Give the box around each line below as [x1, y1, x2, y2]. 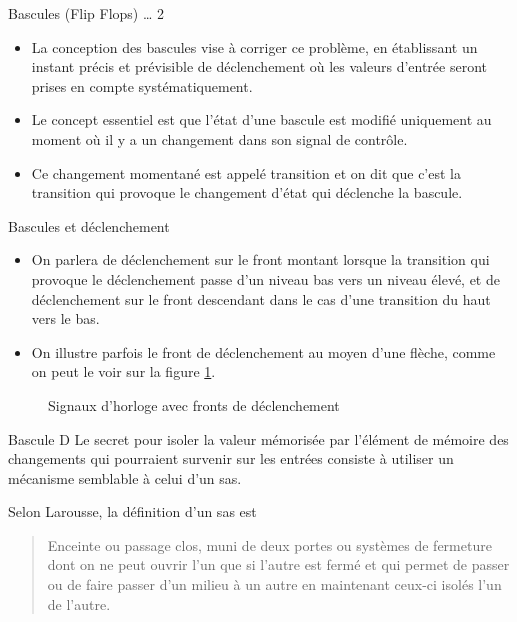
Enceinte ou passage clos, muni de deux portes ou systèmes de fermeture [47, 534, 492, 555]
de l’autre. [47, 593, 111, 614]
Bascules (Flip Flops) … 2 [8, 3, 165, 23]
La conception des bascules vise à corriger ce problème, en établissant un [31, 36, 478, 57]
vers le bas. [31, 308, 100, 329]
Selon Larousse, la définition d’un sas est [8, 501, 257, 522]
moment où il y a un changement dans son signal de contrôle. [31, 128, 408, 149]
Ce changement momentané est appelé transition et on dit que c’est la [31, 162, 461, 183]
